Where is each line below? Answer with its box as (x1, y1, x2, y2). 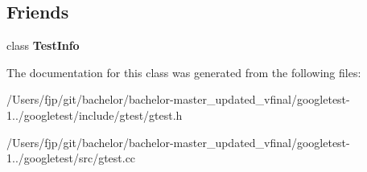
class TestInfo (6, 37, 80, 54)
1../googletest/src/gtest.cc (6, 149, 136, 166)
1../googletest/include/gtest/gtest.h (6, 106, 183, 123)
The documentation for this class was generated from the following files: (6, 63, 361, 80)
